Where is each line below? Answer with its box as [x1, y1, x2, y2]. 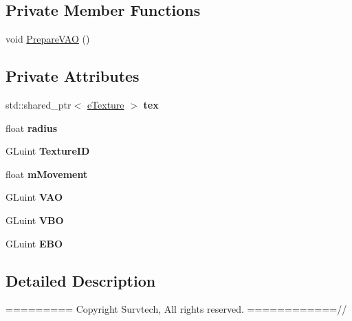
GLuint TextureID [5, 144, 90, 158]
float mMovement [5, 166, 88, 181]
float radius [5, 120, 58, 135]
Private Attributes [5, 65, 140, 87]
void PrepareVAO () [5, 32, 90, 46]
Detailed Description [5, 269, 156, 291]
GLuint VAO [5, 190, 63, 204]
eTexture [87, 98, 124, 111]
